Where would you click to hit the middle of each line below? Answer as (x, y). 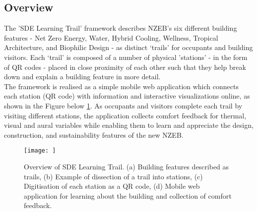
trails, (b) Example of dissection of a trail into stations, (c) (113, 176)
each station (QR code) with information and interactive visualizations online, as (127, 96)
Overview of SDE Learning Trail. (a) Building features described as (127, 166)
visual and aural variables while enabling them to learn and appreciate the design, (129, 125)
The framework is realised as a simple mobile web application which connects (121, 86)
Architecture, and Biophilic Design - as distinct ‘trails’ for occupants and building (128, 47)
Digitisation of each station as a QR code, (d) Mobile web (112, 186)
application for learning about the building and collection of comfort (128, 195)
